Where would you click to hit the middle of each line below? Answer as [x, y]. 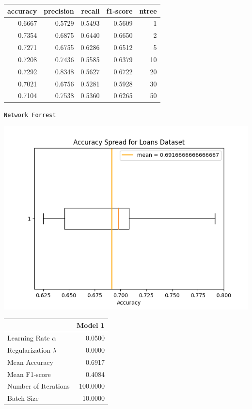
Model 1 [90, 325]
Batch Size [23, 398]
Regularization [29, 349]
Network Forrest [30, 115]
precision [59, 10]
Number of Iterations [39, 386]
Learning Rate [29, 338]
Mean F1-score [29, 374]
